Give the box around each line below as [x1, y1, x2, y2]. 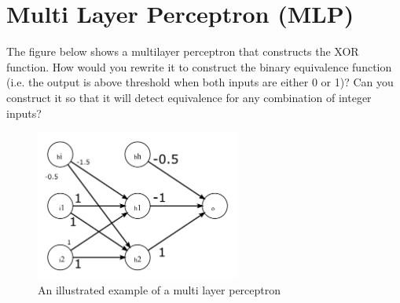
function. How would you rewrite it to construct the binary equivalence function [6, 58, 392, 75]
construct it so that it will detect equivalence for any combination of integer [6, 89, 372, 105]
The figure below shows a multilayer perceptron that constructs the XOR [6, 43, 359, 60]
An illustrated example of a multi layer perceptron [38, 282, 281, 298]
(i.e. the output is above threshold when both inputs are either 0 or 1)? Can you [6, 74, 394, 90]
